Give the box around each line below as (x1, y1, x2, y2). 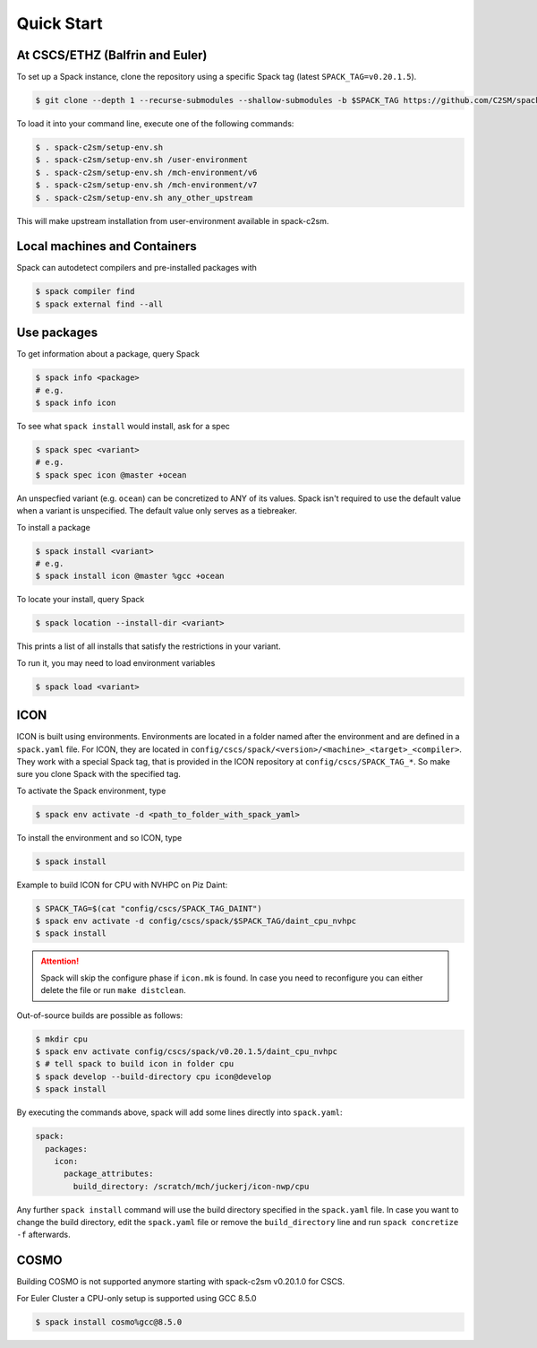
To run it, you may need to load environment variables (16, 657, 216, 668)
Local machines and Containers (16, 238, 197, 255)
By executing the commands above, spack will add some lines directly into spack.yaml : (16, 1107, 344, 1118)
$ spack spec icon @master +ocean (35, 470, 187, 480)
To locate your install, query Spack (16, 594, 145, 605)
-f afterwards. (16, 1229, 71, 1240)
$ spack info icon (35, 398, 116, 408)
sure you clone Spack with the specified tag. (16, 769, 181, 780)
